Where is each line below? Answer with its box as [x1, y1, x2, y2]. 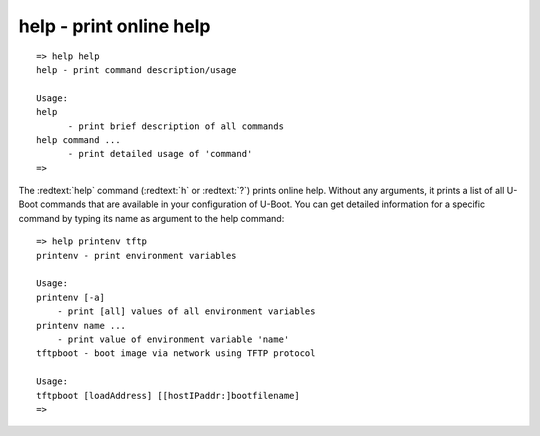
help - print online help [18, 15, 211, 37]
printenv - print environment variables [36, 250, 237, 261]
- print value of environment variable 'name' [56, 333, 290, 345]
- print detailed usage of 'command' [67, 148, 253, 160]
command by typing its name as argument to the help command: [18, 212, 285, 224]
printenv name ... [36, 320, 127, 331]
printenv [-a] [36, 291, 105, 303]
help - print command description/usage [36, 64, 237, 75]
